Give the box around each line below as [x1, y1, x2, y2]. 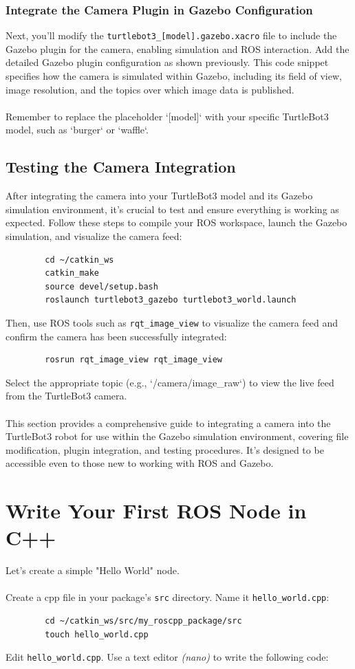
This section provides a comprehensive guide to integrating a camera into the [6, 415, 331, 430]
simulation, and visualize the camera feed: [6, 229, 182, 243]
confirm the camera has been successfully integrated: [6, 329, 227, 343]
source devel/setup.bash [45, 281, 158, 292]
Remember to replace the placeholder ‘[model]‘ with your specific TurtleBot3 [6, 109, 329, 123]
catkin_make [45, 268, 100, 278]
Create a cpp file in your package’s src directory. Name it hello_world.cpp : [6, 590, 330, 604]
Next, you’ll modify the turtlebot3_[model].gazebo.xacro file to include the [6, 28, 337, 43]
